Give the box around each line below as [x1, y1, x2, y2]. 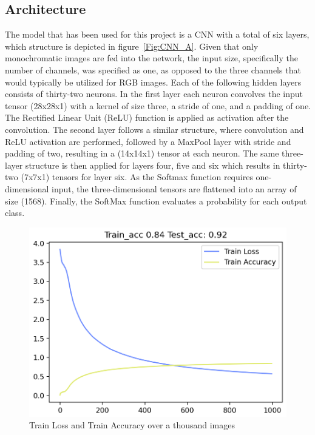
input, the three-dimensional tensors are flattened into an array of [52, 182, 297, 195]
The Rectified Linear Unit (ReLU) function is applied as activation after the [5, 111, 289, 124]
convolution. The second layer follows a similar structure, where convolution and [5, 123, 304, 135]
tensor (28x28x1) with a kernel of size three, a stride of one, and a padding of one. [5, 99, 311, 112]
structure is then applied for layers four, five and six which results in [25, 158, 280, 171]
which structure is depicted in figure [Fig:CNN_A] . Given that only [5, 39, 259, 52]
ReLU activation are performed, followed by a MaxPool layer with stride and [5, 135, 291, 147]
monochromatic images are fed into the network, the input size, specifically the [5, 52, 298, 64]
